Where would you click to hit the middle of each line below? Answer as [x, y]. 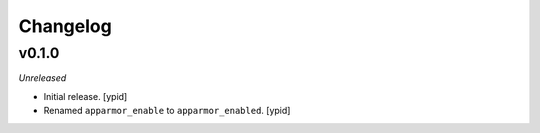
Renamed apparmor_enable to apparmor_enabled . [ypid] [167, 111]
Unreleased [42, 78]
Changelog [65, 26]
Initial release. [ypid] [85, 96]
